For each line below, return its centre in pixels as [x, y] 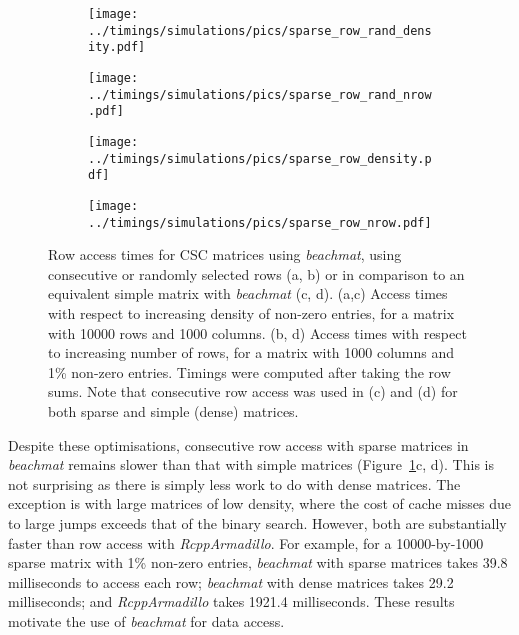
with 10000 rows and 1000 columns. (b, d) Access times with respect [257, 332]
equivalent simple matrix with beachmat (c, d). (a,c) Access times [248, 293]
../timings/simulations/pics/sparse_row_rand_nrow [260, 94]
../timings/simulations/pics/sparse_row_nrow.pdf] [260, 222]
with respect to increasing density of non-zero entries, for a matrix [251, 313]
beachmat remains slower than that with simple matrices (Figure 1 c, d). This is [251, 464]
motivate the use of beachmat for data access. [146, 620]
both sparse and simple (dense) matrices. [173, 410]
